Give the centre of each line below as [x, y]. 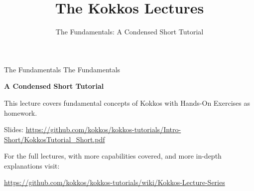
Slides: [14, 129]
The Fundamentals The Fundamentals [62, 69]
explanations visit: [32, 165]
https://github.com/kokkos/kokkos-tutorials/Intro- [103, 129]
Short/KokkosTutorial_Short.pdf [55, 139]
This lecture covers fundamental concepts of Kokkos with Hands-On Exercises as [127, 102]
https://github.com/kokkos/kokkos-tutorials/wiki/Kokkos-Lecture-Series [115, 182]
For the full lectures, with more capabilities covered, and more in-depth [113, 156]
